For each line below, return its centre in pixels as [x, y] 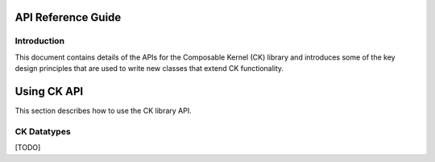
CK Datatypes [43, 131]
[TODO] [28, 147]
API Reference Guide [68, 17]
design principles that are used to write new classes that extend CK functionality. [149, 69]
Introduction [39, 41]
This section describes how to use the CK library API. [104, 111]
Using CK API [49, 91]
